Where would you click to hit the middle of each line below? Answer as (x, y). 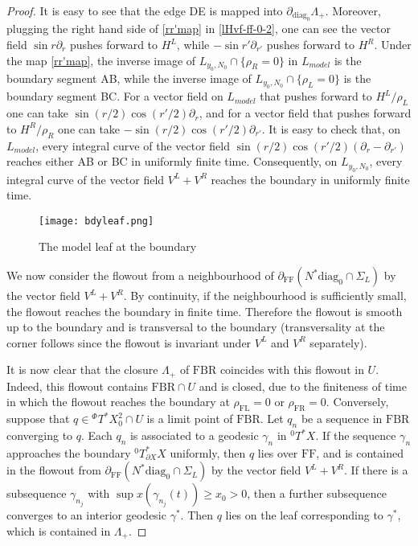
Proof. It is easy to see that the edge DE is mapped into (145, 10)
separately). (338, 342)
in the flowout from (54, 470)
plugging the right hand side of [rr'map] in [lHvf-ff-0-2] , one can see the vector (199, 29)
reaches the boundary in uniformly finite (310, 179)
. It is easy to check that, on (331, 128)
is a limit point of (190, 419)
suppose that (38, 419)
